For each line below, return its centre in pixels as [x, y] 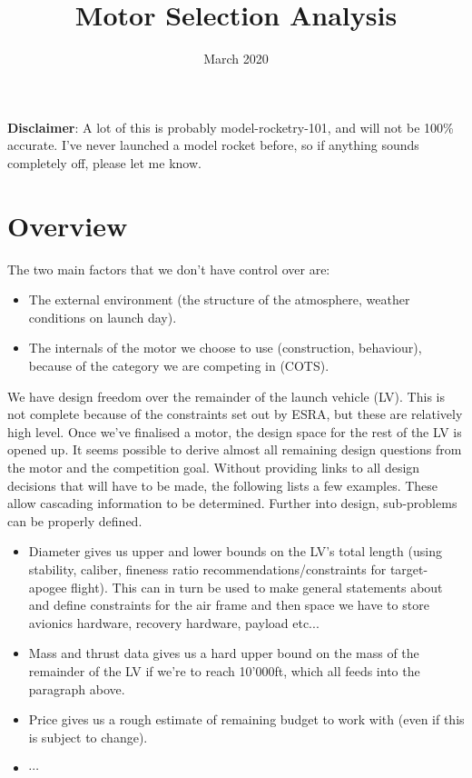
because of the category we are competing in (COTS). [179, 365]
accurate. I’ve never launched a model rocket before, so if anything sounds [213, 145]
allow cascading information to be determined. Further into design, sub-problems [232, 503]
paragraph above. [77, 688]
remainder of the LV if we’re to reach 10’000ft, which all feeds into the [224, 670]
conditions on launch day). [103, 317]
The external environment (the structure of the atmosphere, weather [219, 299]
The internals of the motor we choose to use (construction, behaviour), [225, 348]
